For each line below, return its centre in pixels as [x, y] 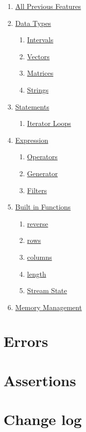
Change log [43, 419]
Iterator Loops [49, 123]
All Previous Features [48, 6]
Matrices [40, 73]
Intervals [40, 40]
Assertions [40, 380]
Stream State [47, 290]
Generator [43, 173]
